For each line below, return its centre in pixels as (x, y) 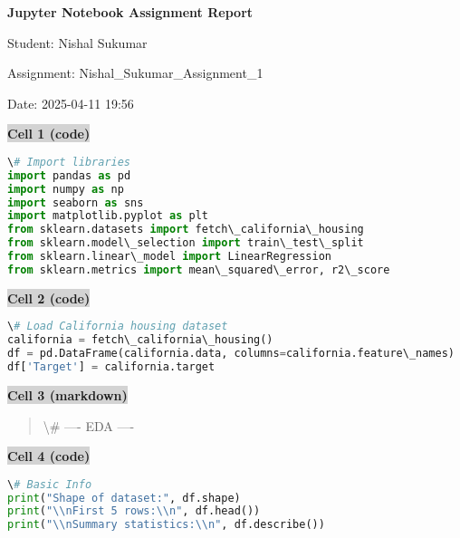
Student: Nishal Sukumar (77, 42)
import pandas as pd (69, 175)
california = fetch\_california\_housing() (140, 340)
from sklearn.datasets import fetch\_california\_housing (186, 230)
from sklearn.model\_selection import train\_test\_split (186, 243)
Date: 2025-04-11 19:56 (71, 103)
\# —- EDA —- (89, 425)
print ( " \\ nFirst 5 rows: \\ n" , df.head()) (134, 511)
